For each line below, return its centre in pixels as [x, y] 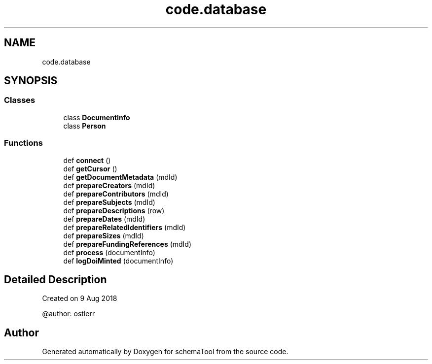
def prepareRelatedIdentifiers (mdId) [125, 227]
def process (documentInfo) [109, 252]
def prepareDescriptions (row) [114, 210]
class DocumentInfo [97, 117]
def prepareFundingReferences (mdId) [127, 244]
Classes [20, 100]
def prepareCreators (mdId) [109, 185]
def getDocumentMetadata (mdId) [120, 177]
